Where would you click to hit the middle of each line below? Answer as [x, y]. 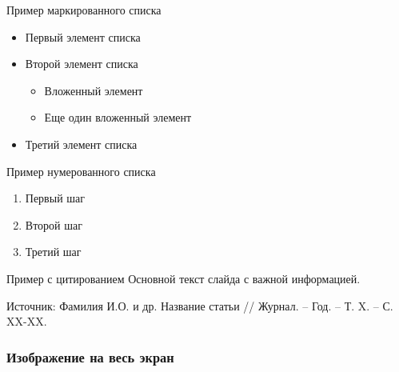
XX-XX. [27, 321]
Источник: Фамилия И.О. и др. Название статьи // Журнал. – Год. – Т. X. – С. [200, 305]
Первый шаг [55, 198]
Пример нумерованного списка [81, 171]
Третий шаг [53, 252]
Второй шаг [54, 224]
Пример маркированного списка [84, 10]
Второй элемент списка [82, 64]
